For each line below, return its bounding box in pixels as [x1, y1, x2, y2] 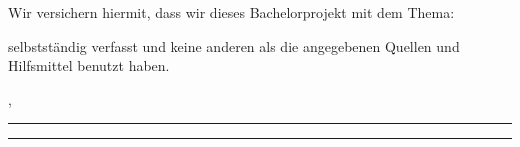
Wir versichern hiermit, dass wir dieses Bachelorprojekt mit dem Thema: [8, 2, 455, 22]
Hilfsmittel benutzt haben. [8, 55, 170, 76]
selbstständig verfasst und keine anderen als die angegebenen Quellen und [8, 35, 460, 56]
